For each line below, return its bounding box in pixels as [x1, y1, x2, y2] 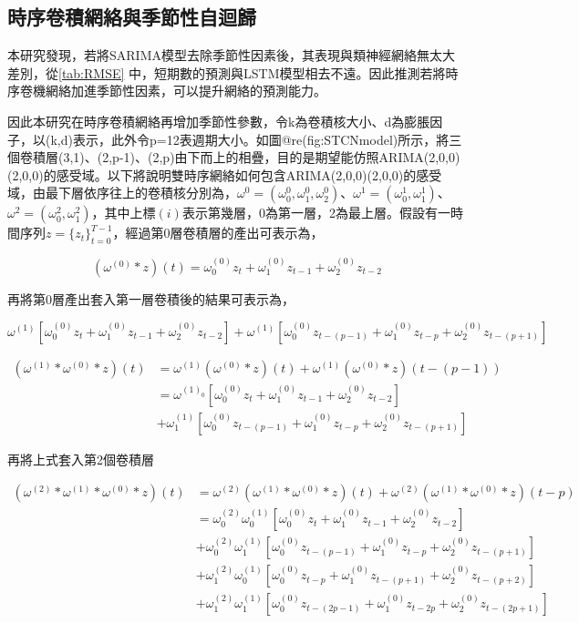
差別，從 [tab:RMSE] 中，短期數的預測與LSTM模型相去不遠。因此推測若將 [7, 63, 446, 82]
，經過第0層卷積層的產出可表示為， [112, 223, 324, 242]
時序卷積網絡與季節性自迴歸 [7, 3, 256, 31]
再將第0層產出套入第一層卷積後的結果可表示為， [7, 289, 295, 308]
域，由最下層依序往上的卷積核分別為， [7, 183, 237, 202]
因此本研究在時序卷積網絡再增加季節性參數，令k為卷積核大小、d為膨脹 [7, 111, 430, 130]
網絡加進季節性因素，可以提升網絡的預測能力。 [45, 81, 326, 100]
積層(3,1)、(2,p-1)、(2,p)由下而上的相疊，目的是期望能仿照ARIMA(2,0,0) [32, 148, 460, 167]
